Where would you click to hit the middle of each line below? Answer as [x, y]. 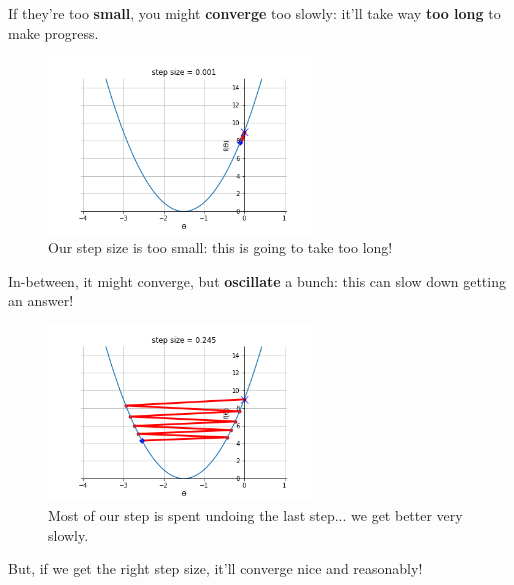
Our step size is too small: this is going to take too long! [220, 247]
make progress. [53, 32]
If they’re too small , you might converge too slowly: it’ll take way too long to [254, 13]
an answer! [41, 300]
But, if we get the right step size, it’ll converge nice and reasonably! [215, 568]
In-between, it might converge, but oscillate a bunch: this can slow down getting [257, 280]
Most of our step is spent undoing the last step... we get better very [255, 514]
